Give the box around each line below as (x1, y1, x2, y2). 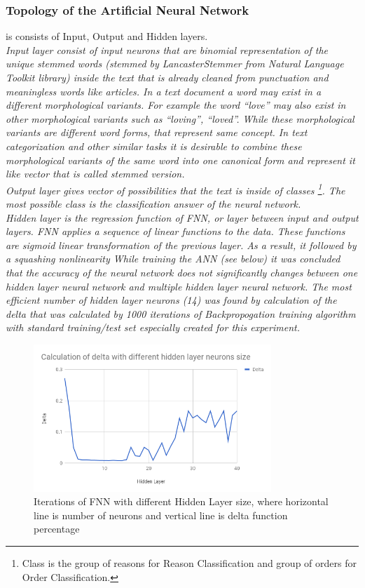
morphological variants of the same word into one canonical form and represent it (6, 152, 355, 167)
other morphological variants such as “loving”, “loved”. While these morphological (6, 111, 354, 126)
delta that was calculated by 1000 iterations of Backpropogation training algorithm (6, 306, 356, 321)
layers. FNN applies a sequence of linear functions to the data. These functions (6, 224, 345, 239)
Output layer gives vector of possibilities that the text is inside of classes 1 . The (6, 180, 345, 197)
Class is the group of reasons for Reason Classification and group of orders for (22, 556, 357, 570)
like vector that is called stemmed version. (6, 166, 185, 181)
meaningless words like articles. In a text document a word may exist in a (6, 83, 322, 98)
